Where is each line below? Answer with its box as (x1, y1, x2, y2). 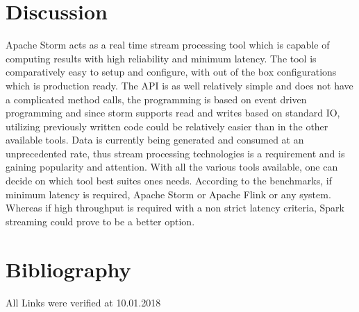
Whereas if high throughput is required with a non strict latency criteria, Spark (6, 200, 344, 215)
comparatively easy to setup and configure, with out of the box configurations (6, 64, 337, 79)
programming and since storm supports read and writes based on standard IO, (6, 105, 340, 120)
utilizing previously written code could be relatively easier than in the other (6, 119, 328, 133)
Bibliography (6, 254, 131, 283)
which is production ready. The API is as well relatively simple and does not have (6, 78, 353, 92)
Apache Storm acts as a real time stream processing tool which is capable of (6, 37, 330, 52)
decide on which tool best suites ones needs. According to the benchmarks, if (6, 173, 332, 188)
